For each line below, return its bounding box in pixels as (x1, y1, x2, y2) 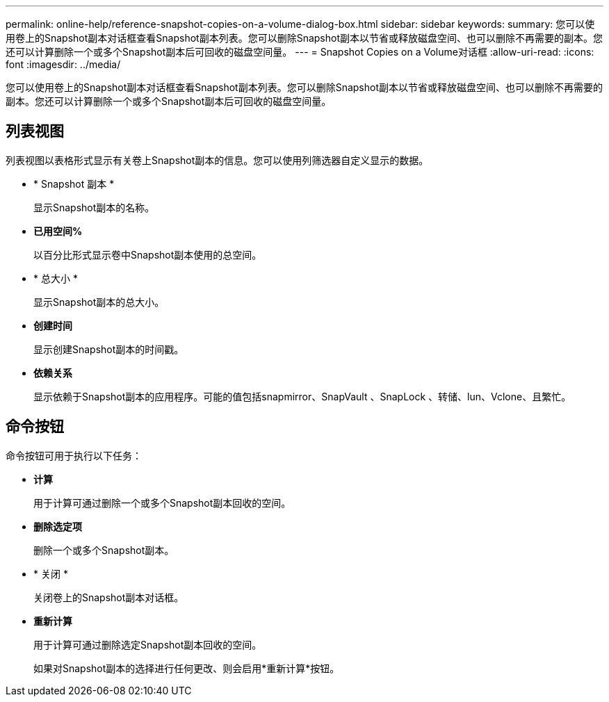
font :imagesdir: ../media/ (6, 58, 121, 70)
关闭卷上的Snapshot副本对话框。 (33, 591, 184, 603)
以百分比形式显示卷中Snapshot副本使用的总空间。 (33, 248, 262, 261)
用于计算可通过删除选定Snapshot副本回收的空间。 (33, 638, 262, 651)
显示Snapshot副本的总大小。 (33, 295, 165, 308)
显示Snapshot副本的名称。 (33, 201, 155, 213)
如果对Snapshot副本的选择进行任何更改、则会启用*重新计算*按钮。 (33, 662, 340, 674)
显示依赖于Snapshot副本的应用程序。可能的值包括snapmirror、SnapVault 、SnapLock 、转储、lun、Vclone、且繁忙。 (33, 390, 571, 402)
